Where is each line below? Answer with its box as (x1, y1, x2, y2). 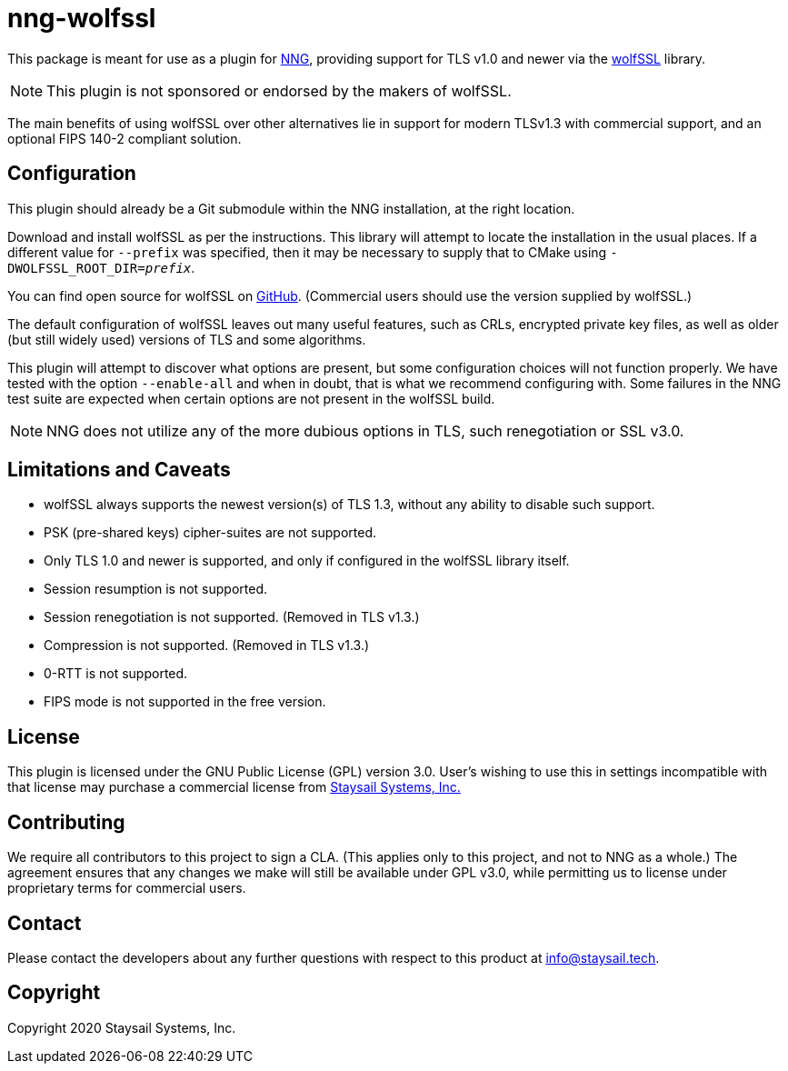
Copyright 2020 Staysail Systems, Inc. (7, 1019, 236, 1036)
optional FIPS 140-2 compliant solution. (7, 130, 242, 146)
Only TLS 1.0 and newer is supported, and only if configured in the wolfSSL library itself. (44, 553, 570, 569)
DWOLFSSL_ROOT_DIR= (7, 260, 145, 275)
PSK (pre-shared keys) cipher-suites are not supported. (44, 525, 377, 541)
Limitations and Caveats (7, 458, 231, 482)
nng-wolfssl (7, 3, 156, 34)
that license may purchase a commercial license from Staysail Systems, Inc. (7, 779, 461, 796)
